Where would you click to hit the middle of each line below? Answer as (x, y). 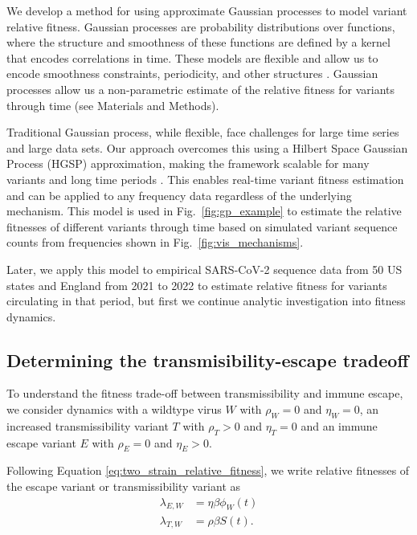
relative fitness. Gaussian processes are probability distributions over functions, (201, 26)
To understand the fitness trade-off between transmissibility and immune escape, (205, 393)
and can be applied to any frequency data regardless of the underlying (179, 195)
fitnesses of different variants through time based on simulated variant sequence (202, 226)
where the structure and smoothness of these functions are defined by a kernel (198, 42)
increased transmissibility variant (88, 425)
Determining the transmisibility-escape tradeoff (208, 359)
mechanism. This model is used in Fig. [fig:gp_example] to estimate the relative (204, 211)
